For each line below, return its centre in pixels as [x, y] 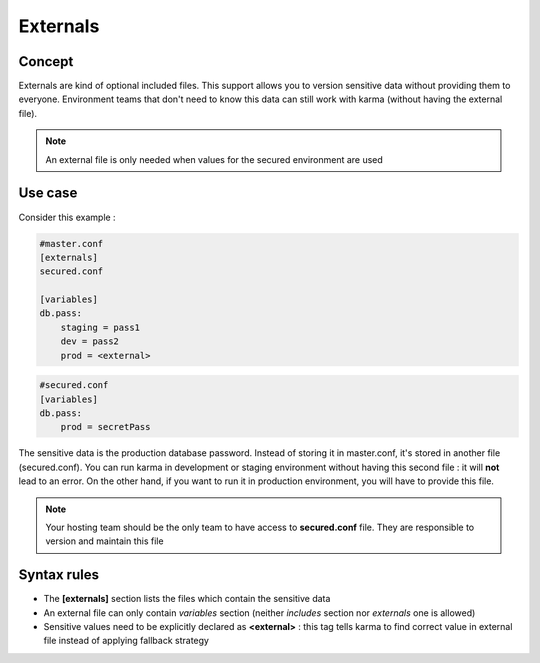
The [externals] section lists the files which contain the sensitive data [187, 599]
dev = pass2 [90, 341]
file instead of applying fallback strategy [126, 641]
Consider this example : [67, 217]
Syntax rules [59, 575]
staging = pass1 [100, 327]
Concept [46, 61]
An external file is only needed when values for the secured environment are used [214, 159]
